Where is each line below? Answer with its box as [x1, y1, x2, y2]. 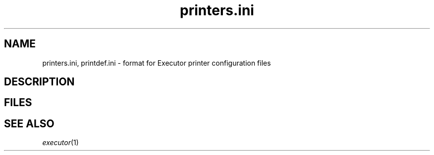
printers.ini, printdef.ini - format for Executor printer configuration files [42, 58, 271, 67]
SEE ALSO [4, 117, 54, 130]
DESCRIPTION [4, 76, 75, 88]
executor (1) [42, 138, 79, 147]
